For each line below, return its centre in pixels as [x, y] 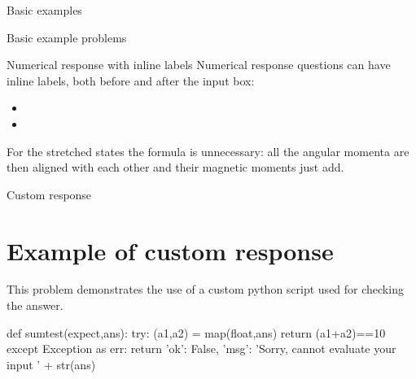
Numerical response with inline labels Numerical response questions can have [199, 65]
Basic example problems [67, 37]
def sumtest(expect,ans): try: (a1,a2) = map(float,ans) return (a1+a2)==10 [196, 332]
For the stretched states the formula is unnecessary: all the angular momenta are [208, 151]
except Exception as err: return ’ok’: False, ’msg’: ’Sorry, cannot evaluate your [201, 349]
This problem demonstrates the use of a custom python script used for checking [205, 289]
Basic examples [44, 10]
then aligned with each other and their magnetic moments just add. [175, 167]
